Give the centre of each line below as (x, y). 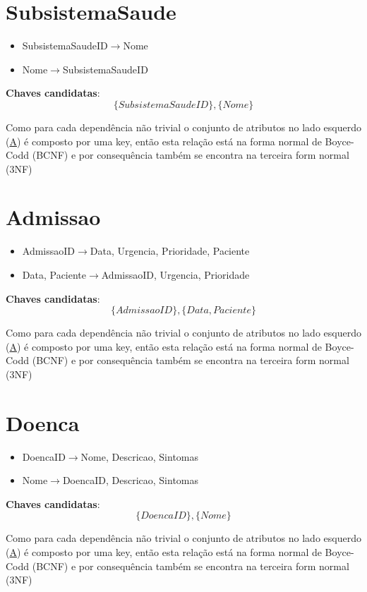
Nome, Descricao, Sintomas (140, 456)
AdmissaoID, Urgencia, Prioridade (175, 274)
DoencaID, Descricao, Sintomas (131, 480)
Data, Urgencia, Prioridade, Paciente (170, 251)
